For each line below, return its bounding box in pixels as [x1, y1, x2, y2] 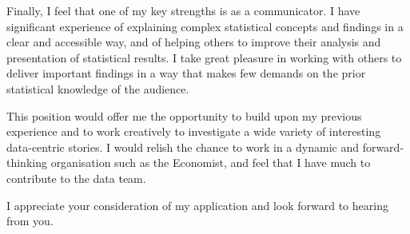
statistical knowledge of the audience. [6, 80, 189, 97]
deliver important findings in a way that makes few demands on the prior [6, 65, 366, 81]
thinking [6, 154, 47, 171]
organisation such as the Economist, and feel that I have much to [50, 154, 371, 171]
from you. [6, 212, 54, 229]
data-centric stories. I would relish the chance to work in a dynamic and [6, 138, 359, 155]
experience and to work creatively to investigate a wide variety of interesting [6, 123, 381, 140]
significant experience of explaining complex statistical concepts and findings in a [6, 18, 404, 34]
